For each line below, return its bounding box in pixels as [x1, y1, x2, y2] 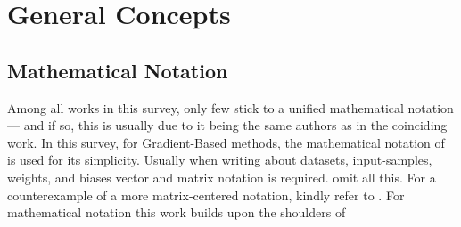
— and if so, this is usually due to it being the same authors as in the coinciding [7, 116, 448, 134]
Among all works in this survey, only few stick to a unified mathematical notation [7, 98, 454, 117]
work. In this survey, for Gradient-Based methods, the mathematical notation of [7, 133, 445, 151]
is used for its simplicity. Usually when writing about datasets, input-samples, [7, 150, 432, 169]
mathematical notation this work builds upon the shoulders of [7, 203, 346, 222]
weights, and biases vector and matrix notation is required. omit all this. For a [7, 167, 436, 186]
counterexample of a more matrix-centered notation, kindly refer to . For [7, 185, 405, 204]
